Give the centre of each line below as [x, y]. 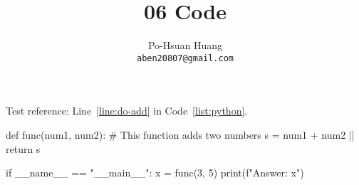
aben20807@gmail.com [185, 58]
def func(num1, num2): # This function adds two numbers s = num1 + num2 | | [180, 134]
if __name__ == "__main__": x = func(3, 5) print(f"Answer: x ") [155, 173]
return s [23, 148]
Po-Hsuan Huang [185, 45]
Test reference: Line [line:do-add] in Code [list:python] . [127, 111]
